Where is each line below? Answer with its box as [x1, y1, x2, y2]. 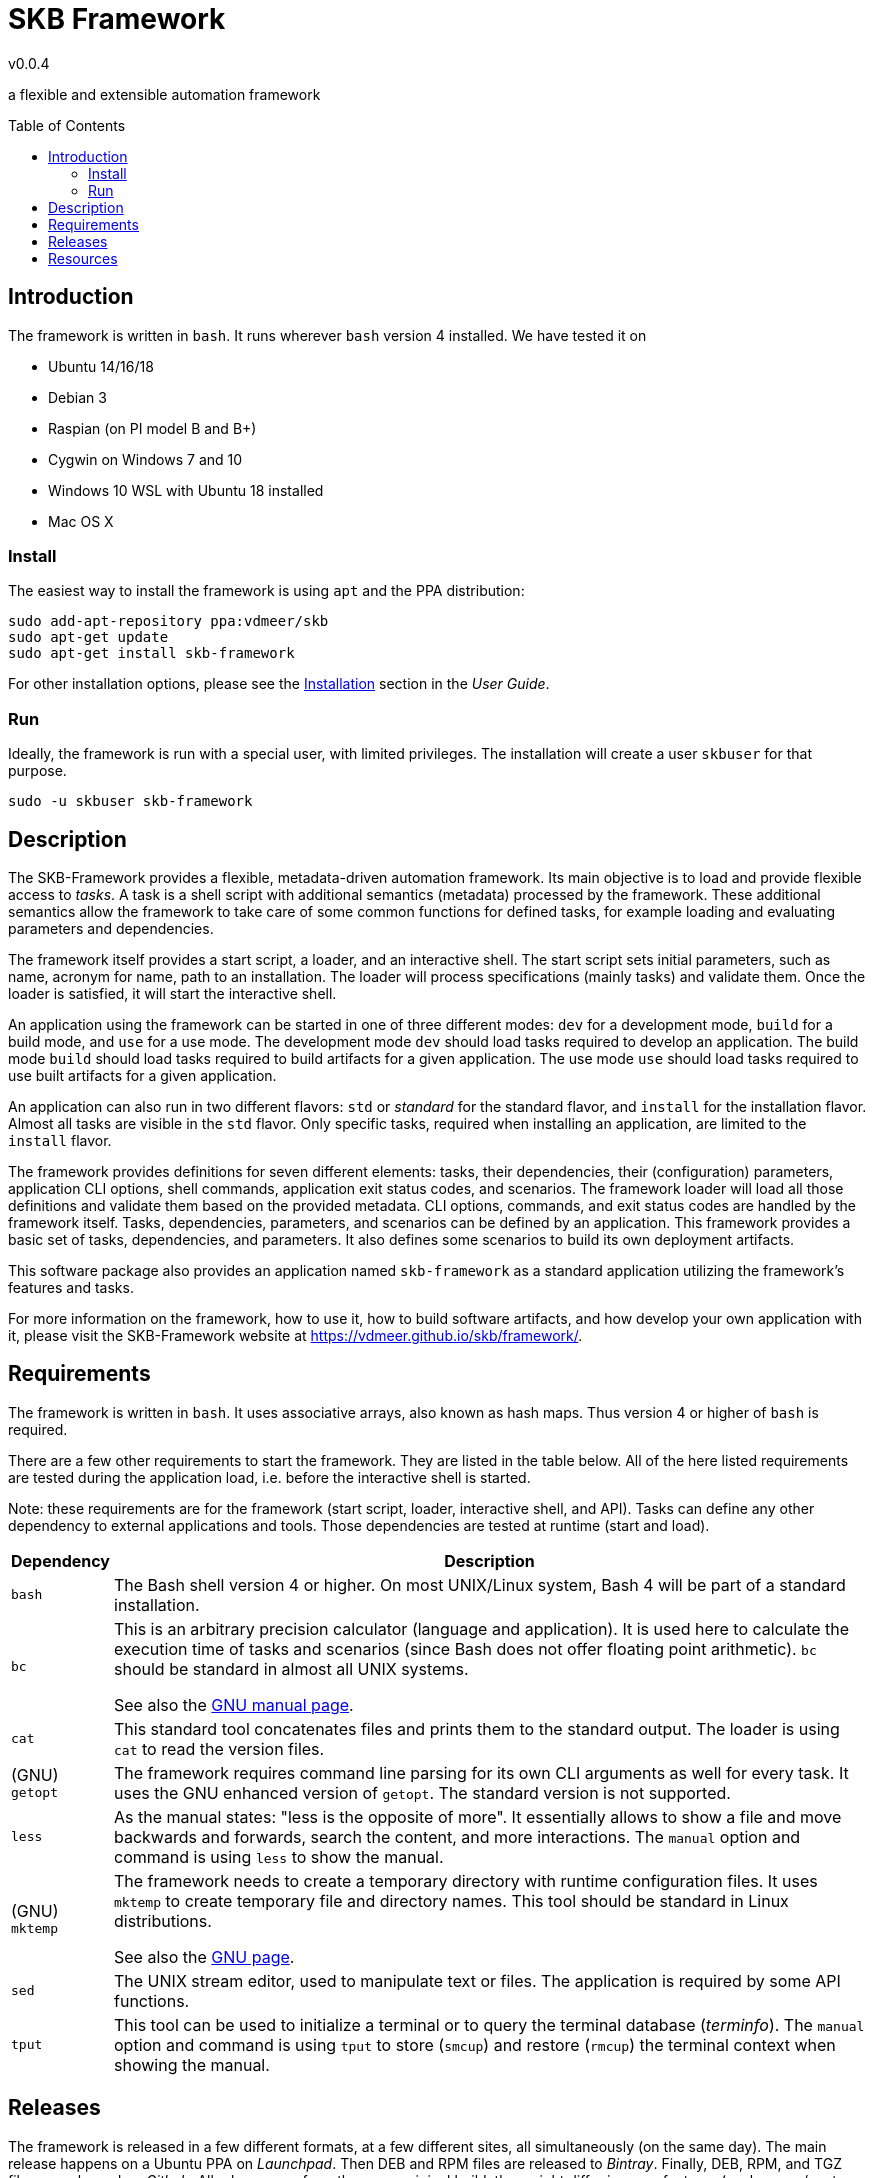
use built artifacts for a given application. [8, 1066, 277, 1084]
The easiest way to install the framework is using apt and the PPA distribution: [8, 582, 525, 600]
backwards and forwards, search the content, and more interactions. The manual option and [114, 1826, 801, 1847]
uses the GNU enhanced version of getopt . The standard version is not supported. [114, 1782, 731, 1803]
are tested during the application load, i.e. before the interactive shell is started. [8, 1468, 531, 1486]
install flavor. [8, 1131, 112, 1149]
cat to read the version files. [114, 1738, 325, 1759]
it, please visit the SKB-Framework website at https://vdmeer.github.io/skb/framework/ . [8, 1326, 583, 1344]
